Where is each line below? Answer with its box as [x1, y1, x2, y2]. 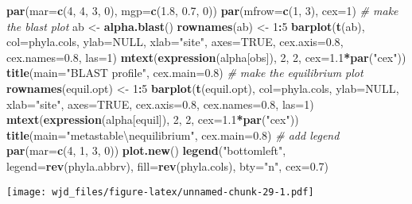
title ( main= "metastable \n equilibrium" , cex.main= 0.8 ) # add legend [6, 126, 340, 143]
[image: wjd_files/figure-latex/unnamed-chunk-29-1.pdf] [6, 186, 314, 198]
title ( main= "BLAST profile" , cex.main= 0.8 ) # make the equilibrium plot [6, 64, 363, 81]
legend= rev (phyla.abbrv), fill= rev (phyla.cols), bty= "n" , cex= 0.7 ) [6, 157, 328, 174]
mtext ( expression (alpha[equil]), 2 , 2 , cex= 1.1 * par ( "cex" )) [6, 111, 299, 128]
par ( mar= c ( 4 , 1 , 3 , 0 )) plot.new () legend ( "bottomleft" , [6, 142, 286, 159]
